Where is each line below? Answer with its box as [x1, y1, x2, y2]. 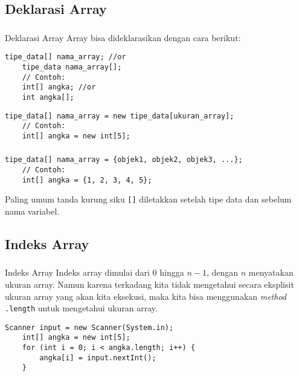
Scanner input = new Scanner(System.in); [5, 323, 174, 332]
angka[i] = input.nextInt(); [39, 353, 156, 362]
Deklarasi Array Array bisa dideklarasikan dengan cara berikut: [5, 31, 241, 44]
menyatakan [248, 266, 294, 279]
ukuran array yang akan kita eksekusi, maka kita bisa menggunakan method [5, 290, 287, 302]
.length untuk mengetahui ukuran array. [5, 302, 158, 314]
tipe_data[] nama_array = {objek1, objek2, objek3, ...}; [5, 155, 243, 164]
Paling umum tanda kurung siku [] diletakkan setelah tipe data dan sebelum [5, 193, 292, 206]
